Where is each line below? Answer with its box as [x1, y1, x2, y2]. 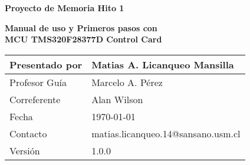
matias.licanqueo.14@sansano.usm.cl [91, 126, 241, 140]
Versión [9, 143, 40, 157]
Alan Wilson [91, 92, 143, 106]
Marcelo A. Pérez [91, 75, 163, 89]
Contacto [9, 126, 47, 140]
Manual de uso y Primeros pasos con [5, 21, 157, 34]
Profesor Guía [9, 75, 67, 89]
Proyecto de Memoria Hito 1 [5, 2, 124, 14]
